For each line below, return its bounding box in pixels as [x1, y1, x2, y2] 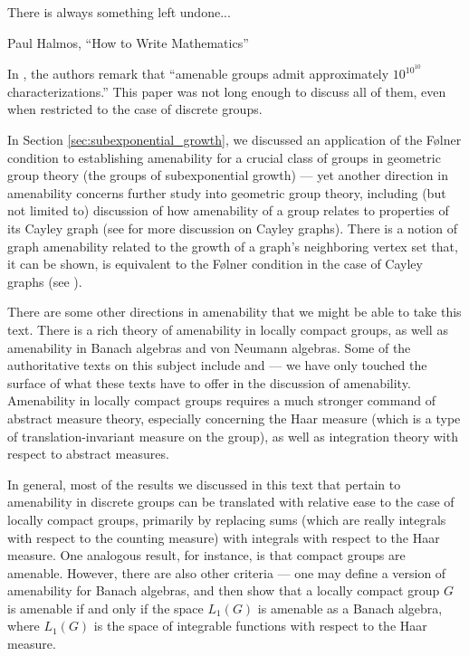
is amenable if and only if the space [7, 598, 204, 617]
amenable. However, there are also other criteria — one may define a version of [7, 563, 446, 582]
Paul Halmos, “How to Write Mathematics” [7, 33, 249, 52]
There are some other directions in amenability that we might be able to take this [7, 302, 462, 321]
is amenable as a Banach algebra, [257, 598, 443, 617]
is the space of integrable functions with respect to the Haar [93, 616, 427, 635]
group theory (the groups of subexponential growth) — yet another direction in [7, 166, 448, 185]
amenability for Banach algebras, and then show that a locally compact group [7, 581, 440, 600]
